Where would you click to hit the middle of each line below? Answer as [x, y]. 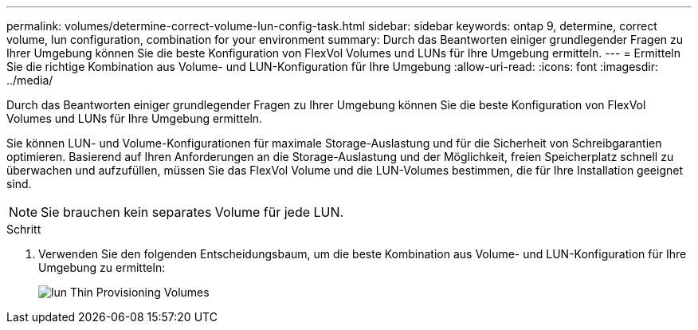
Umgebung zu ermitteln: [102, 267]
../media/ [30, 80]
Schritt [24, 229]
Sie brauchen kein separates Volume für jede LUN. [192, 212]
